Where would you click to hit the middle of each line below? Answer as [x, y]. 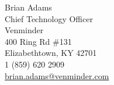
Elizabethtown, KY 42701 [51, 53]
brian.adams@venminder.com [57, 75]
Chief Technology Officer [49, 18]
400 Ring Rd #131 [38, 41]
